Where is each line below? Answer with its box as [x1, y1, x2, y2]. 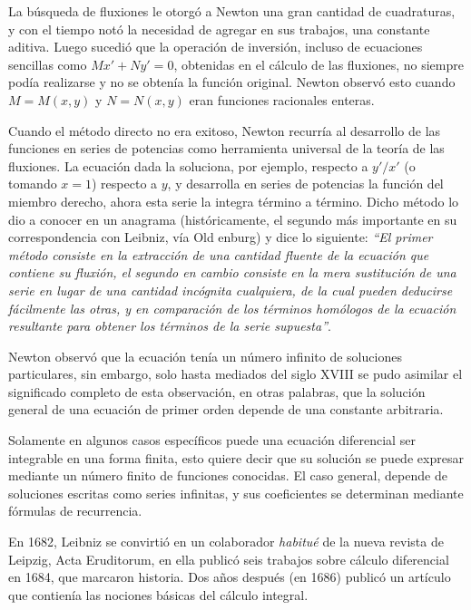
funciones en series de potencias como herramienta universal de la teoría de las [8, 139, 445, 158]
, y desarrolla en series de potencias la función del [167, 174, 444, 193]
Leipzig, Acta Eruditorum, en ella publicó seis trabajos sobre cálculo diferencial [8, 549, 449, 568]
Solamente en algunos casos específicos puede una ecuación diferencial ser [8, 431, 416, 450]
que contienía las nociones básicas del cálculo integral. [8, 585, 309, 604]
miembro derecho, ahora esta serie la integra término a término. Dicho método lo [8, 191, 459, 210]
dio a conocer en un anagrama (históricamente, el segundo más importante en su [8, 209, 457, 228]
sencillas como [8, 54, 87, 73]
